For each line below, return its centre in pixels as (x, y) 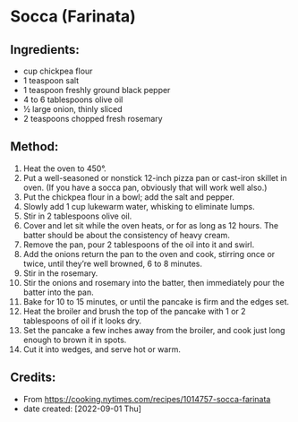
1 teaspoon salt (51, 81)
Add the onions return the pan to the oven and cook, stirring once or (149, 254)
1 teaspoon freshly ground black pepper (97, 90)
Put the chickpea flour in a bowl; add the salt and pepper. (129, 197)
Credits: (33, 378)
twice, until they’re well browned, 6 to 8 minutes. (113, 263)
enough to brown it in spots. (75, 340)
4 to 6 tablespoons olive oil (73, 99)
